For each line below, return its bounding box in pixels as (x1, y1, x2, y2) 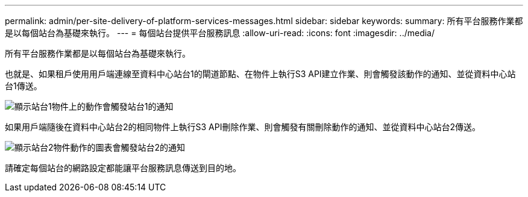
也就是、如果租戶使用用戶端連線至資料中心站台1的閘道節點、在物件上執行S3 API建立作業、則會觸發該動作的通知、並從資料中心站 (5, 69, 516, 79)
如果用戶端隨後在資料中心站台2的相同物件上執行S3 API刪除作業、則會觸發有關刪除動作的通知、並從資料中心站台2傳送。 (5, 122, 481, 132)
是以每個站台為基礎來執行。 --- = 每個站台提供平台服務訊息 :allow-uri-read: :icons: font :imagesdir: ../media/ (5, 28, 435, 38)
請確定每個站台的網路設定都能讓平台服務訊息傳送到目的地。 (5, 163, 241, 173)
